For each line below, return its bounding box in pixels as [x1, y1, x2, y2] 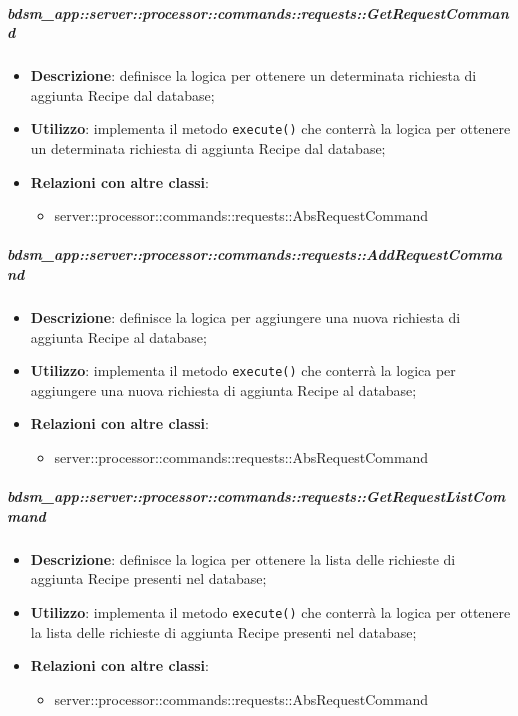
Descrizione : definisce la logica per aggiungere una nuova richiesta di [30, 306, 461, 327]
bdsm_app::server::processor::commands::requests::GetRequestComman [7, 2, 509, 23]
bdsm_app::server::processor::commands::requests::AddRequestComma [7, 244, 503, 265]
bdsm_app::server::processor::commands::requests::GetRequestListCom [7, 486, 506, 507]
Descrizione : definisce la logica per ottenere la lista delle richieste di [30, 548, 456, 569]
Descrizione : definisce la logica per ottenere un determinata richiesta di [30, 65, 477, 86]
